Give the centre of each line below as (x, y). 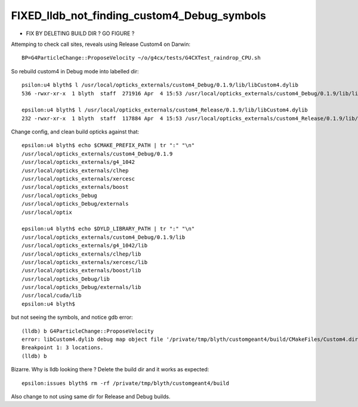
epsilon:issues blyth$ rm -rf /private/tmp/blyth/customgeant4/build (126, 383)
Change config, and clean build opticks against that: (75, 132)
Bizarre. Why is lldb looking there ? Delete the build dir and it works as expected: (110, 369)
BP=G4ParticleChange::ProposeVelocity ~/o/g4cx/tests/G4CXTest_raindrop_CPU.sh (141, 58)
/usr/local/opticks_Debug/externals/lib (81, 287)
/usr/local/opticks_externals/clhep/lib (81, 254)
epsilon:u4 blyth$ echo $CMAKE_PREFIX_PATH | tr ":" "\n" (108, 145)
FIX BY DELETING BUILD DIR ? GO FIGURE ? (80, 33)
